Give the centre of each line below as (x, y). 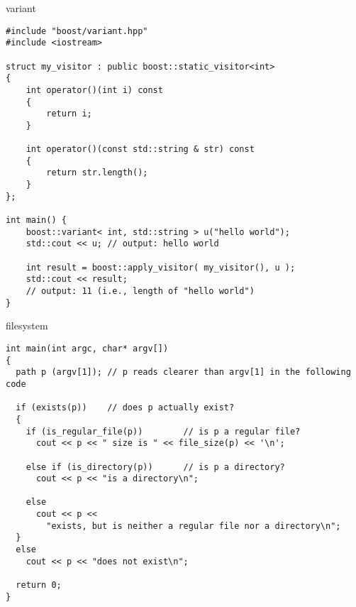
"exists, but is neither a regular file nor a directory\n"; (194, 526)
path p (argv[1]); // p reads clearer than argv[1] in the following (183, 372)
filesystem (27, 326)
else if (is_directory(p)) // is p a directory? (155, 467)
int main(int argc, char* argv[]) (87, 348)
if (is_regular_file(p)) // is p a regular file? (163, 431)
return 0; (39, 585)
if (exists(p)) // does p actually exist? (125, 408)
